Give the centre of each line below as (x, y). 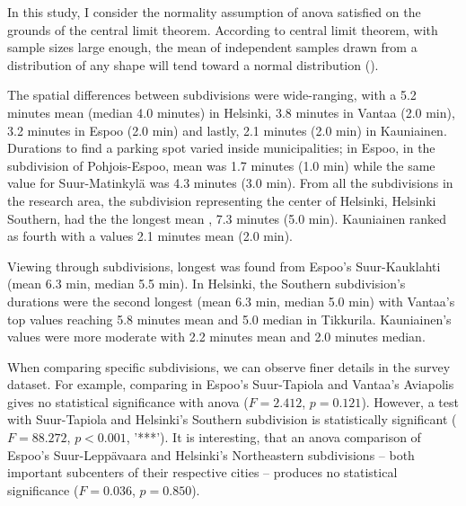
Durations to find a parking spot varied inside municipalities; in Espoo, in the (221, 148)
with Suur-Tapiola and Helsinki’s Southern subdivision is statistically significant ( (232, 419)
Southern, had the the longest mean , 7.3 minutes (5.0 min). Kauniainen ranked (227, 218)
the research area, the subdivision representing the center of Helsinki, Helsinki (222, 200)
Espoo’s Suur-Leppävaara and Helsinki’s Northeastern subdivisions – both (211, 454)
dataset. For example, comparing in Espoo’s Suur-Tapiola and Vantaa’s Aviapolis (231, 384)
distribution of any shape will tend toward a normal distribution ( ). (193, 64)
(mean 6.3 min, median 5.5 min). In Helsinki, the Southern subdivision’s (207, 284)
